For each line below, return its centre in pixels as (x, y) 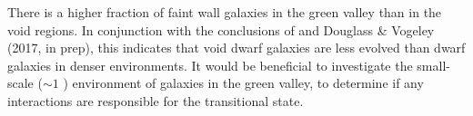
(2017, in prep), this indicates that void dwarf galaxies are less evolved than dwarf (236, 48)
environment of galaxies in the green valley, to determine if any (248, 83)
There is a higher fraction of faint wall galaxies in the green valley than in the (225, 12)
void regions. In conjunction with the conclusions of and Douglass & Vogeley (221, 29)
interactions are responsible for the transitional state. (156, 100)
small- (433, 65)
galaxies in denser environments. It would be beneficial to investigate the (210, 65)
